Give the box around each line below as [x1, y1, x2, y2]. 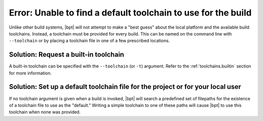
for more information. [9, 70, 52, 76]
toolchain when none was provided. [9, 109, 81, 115]
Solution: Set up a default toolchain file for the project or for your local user [9, 83, 241, 91]
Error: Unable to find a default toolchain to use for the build [9, 7, 252, 18]
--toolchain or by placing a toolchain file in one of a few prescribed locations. [9, 38, 170, 44]
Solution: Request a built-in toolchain [9, 51, 124, 59]
